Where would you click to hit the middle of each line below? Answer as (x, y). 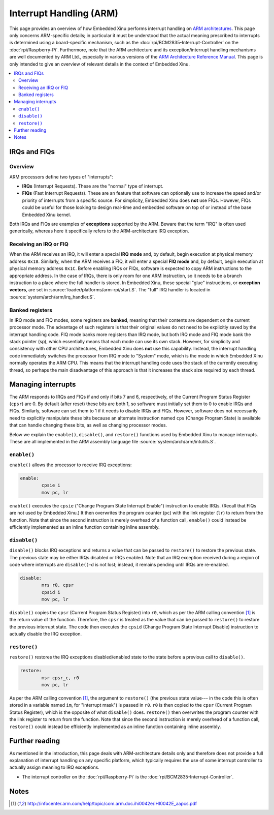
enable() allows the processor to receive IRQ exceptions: (71, 465)
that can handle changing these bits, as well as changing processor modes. (88, 425)
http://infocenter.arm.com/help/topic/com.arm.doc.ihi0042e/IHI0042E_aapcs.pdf (112, 803)
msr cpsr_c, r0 (60, 678)
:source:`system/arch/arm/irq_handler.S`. (52, 297)
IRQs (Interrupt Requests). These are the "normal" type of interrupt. (93, 186)
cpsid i (51, 592)
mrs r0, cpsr (58, 585)
